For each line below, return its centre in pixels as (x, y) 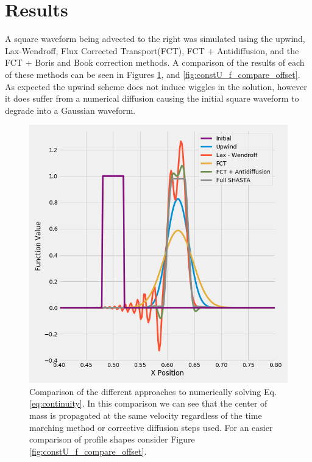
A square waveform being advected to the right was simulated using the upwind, (155, 39)
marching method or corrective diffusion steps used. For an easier (151, 427)
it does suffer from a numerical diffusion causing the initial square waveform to (152, 98)
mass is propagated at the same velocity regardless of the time (146, 415)
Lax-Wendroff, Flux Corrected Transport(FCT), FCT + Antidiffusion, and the (152, 50)
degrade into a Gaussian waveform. (70, 110)
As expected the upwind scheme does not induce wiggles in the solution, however (156, 86)
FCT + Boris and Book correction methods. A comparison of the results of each (155, 62)
